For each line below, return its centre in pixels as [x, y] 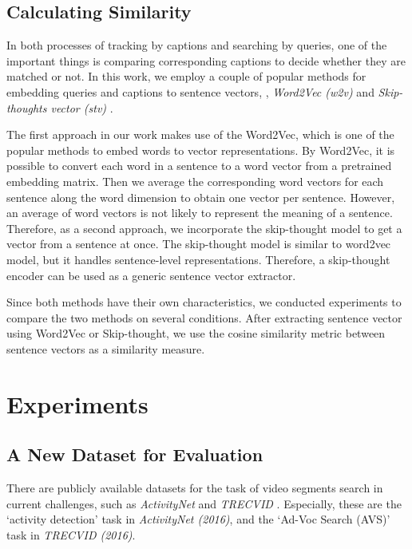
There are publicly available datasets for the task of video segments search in [195, 488]
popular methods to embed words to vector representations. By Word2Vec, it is [201, 150]
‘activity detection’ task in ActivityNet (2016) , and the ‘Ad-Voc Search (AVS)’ [198, 519]
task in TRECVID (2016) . [71, 534]
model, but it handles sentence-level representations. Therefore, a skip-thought [198, 259]
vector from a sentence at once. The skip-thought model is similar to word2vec [199, 244]
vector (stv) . [82, 107]
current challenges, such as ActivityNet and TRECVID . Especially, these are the [204, 503]
